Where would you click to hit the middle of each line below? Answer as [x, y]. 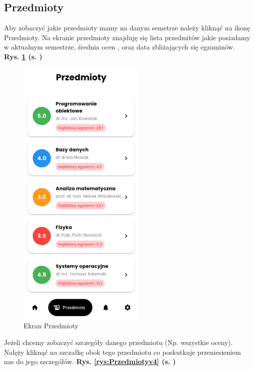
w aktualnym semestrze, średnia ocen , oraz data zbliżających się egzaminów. [120, 47]
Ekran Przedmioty [51, 326]
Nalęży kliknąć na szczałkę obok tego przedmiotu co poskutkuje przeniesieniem [123, 352]
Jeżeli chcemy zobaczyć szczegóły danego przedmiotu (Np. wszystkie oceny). [118, 342]
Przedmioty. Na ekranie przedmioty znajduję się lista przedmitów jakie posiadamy [127, 37]
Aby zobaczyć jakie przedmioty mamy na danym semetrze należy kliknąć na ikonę [127, 28]
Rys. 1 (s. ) [23, 56]
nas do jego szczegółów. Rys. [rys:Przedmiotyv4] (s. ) [90, 361]
